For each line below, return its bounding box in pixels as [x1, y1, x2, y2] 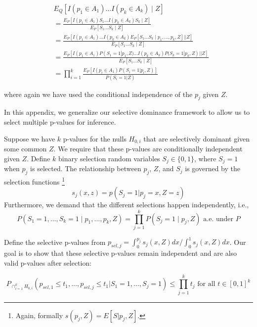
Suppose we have [4, 133, 55, 143]
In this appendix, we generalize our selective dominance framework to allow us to [4, 107, 250, 117]
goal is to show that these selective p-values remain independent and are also [4, 248, 237, 258]
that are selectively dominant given [143, 133, 250, 143]
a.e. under [203, 215, 234, 223]
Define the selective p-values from [4, 236, 106, 247]
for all [197, 280, 215, 288]
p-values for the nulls [63, 133, 127, 143]
